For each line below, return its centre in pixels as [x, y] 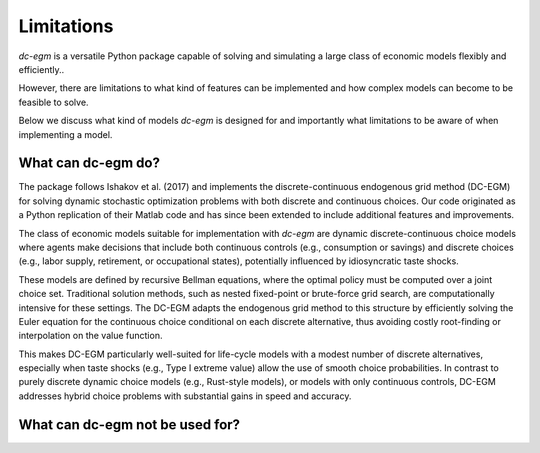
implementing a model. [65, 134]
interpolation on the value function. [90, 336]
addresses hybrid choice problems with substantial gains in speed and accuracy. [185, 396]
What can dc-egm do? [89, 163]
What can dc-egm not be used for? [129, 424]
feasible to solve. [53, 102]
